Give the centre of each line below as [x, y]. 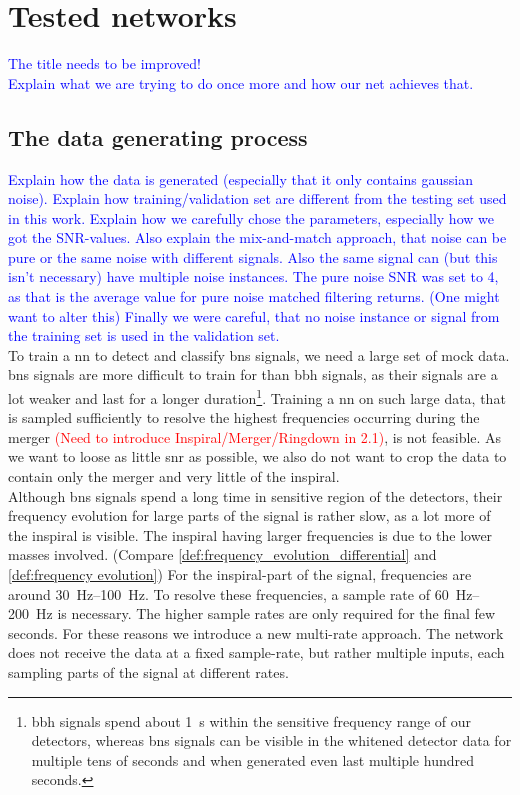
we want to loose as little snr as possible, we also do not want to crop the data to [257, 456]
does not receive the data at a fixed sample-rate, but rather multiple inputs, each [256, 652]
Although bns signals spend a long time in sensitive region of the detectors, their [255, 495]
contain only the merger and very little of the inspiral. [174, 476]
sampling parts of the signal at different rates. [148, 672]
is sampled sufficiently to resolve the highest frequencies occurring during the [244, 417]
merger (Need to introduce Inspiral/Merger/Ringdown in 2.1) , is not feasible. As [255, 436]
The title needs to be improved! [104, 63]
